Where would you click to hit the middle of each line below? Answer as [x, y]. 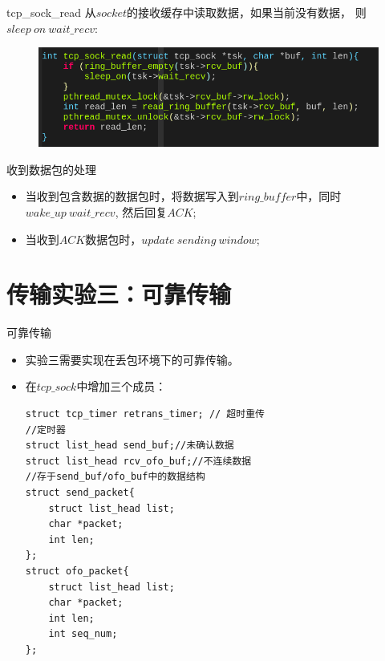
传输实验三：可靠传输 [119, 294]
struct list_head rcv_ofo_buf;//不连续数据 [138, 461]
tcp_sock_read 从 [51, 12]
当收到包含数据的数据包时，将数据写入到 [132, 196]
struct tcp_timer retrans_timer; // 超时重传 [145, 414]
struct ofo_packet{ [77, 571]
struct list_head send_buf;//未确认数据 [130, 446]
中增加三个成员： [122, 386]
